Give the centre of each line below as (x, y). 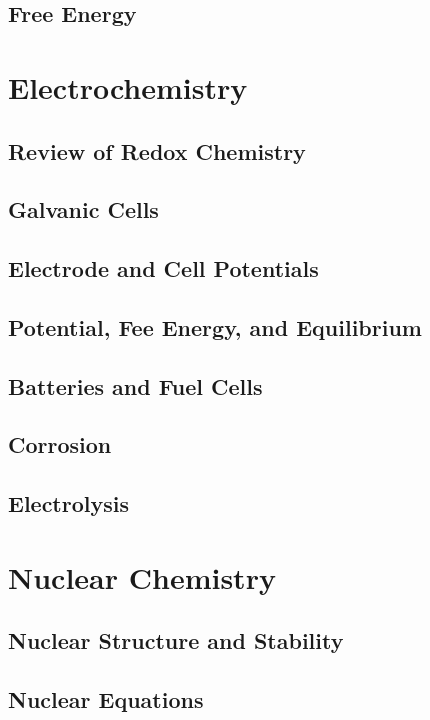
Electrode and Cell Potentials (163, 268)
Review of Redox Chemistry (157, 150)
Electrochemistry (128, 86)
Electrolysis (69, 503)
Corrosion (60, 444)
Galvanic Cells (83, 209)
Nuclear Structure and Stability (176, 640)
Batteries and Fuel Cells (135, 385)
